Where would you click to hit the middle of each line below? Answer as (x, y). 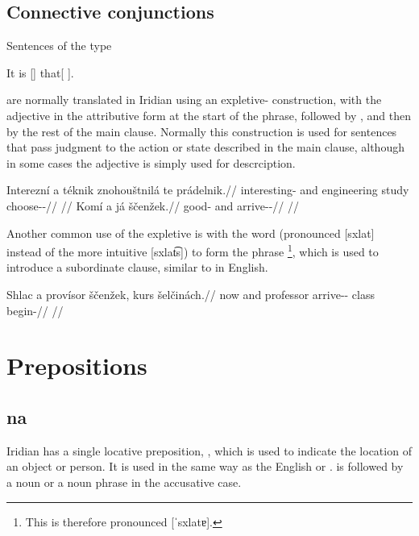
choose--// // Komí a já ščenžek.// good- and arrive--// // (153, 205)
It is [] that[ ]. (40, 72)
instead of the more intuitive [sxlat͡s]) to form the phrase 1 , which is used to (193, 250)
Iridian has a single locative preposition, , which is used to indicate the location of (209, 450)
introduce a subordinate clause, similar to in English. (137, 267)
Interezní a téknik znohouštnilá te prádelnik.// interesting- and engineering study (208, 190)
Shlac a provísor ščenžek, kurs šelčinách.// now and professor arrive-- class (191, 294)
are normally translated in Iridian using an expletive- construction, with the (194, 100)
